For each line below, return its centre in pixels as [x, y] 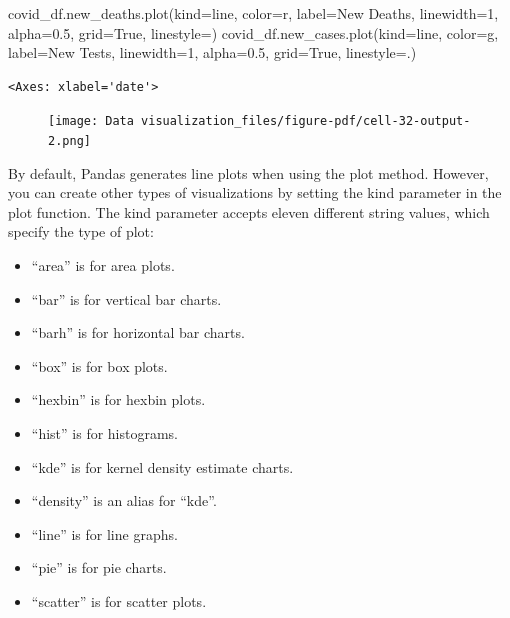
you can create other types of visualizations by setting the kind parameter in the [255, 192]
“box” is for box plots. [99, 365]
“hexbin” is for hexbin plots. [118, 399]
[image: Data [91, 121]
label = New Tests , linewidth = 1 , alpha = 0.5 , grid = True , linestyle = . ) [212, 52]
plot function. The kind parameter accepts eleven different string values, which [249, 211]
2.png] [69, 141]
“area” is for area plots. [103, 265]
